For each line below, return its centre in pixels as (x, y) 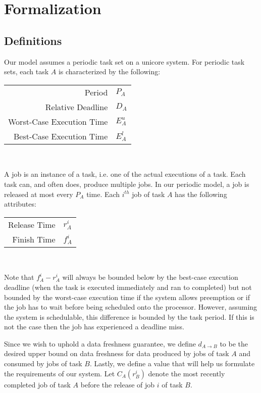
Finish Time (34, 239)
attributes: (20, 204)
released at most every (39, 194)
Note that (19, 277)
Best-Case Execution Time (61, 136)
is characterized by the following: (109, 71)
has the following (201, 194)
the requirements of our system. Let (60, 373)
